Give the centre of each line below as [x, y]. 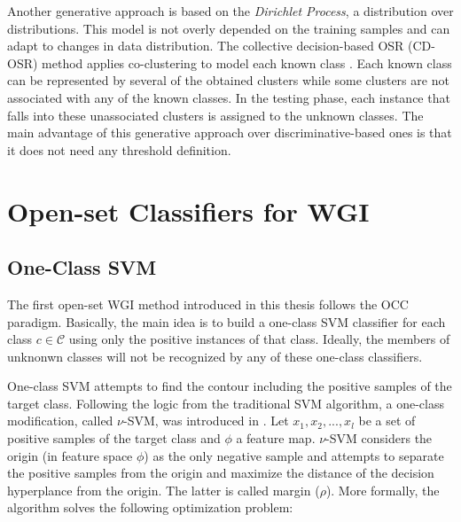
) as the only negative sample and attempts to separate [294, 455]
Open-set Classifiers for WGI [188, 210]
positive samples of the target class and [114, 438]
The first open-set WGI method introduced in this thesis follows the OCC [208, 304]
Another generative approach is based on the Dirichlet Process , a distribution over [230, 11]
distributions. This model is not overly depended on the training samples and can [229, 28]
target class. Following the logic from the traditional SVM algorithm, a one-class [226, 403]
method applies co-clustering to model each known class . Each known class [247, 62]
